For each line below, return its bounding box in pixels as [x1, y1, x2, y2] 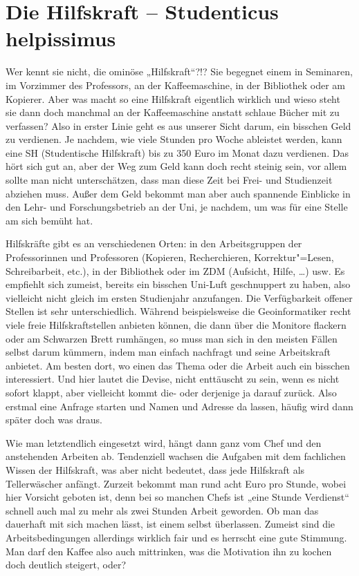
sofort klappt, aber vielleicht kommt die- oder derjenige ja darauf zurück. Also [6, 385, 337, 399]
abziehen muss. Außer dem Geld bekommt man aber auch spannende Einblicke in [6, 186, 351, 200]
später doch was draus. [6, 412, 102, 427]
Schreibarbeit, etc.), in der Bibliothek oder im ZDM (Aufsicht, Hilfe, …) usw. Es [6, 263, 345, 278]
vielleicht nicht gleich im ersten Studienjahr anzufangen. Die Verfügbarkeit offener [6, 290, 353, 305]
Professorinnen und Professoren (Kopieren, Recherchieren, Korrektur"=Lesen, [6, 250, 334, 265]
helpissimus [6, 24, 116, 52]
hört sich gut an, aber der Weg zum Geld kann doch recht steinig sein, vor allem [6, 159, 347, 173]
